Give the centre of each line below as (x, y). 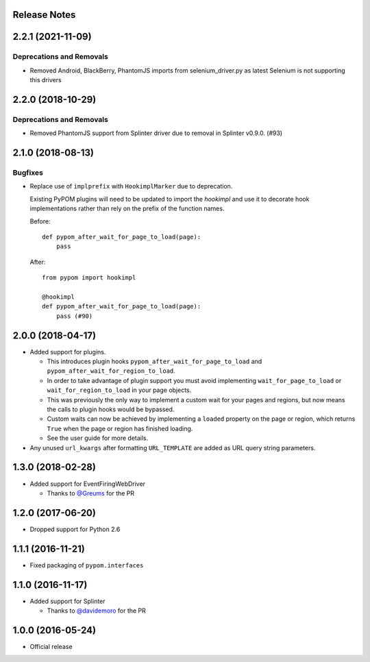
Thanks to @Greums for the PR (91, 493)
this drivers (46, 80)
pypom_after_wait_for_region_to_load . (111, 371)
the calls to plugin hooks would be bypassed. (111, 409)
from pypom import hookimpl (89, 278)
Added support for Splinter (67, 601)
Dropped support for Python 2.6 (75, 529)
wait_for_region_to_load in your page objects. (119, 390)
